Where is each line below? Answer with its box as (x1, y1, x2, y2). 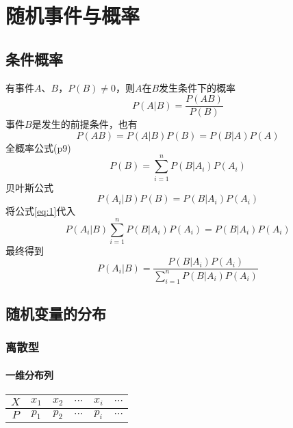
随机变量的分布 (5, 303, 106, 324)
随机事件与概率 (5, 1, 140, 29)
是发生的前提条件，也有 (31, 117, 138, 131)
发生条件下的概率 (159, 80, 236, 94)
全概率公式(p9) (5, 140, 71, 155)
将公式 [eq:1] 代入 (5, 204, 76, 218)
